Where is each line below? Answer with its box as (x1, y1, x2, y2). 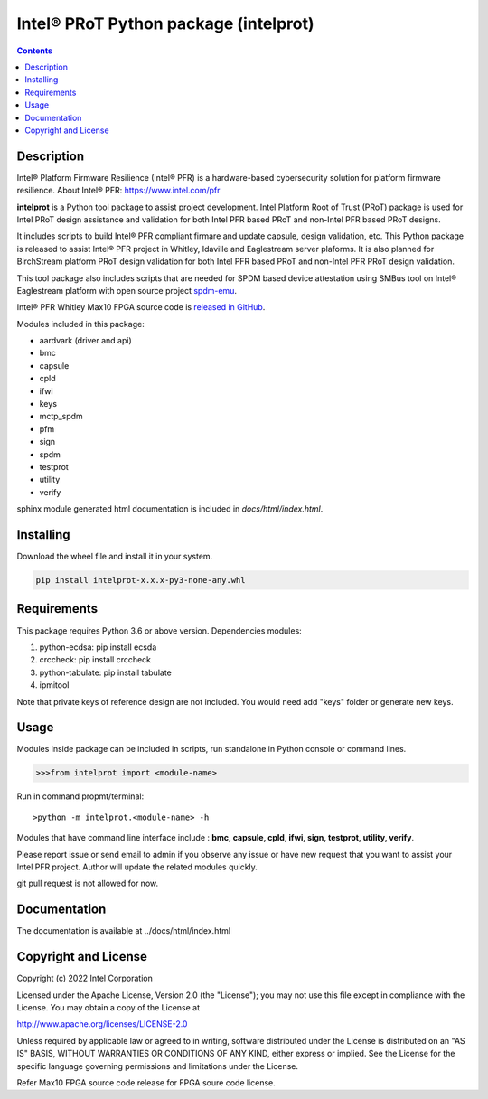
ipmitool (39, 680, 70, 690)
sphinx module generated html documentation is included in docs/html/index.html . (16, 503, 324, 514)
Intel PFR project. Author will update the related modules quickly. (16, 861, 258, 872)
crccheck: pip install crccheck (39, 654, 152, 665)
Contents (16, 45, 53, 56)
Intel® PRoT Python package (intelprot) (16, 14, 314, 33)
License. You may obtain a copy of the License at (16, 1001, 201, 1012)
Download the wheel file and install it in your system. (16, 551, 213, 562)
